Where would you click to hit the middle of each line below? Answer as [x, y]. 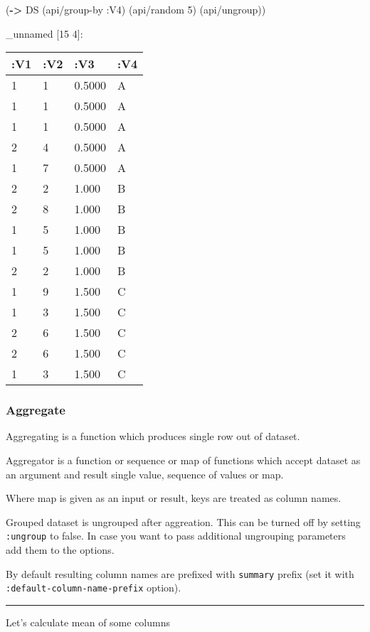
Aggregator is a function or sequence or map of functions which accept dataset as [183, 460]
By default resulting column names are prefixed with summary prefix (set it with [180, 573]
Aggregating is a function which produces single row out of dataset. [153, 436]
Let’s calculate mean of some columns [88, 622]
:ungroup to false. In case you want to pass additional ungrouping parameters [176, 536]
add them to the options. [60, 550]
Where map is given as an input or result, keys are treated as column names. [174, 498]
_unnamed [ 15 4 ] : [44, 33]
